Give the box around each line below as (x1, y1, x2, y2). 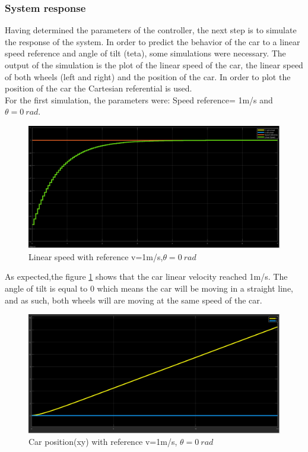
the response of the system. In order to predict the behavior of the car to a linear (5, 35, 300, 48)
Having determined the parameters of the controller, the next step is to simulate (5, 24, 297, 36)
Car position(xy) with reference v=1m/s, (28, 435, 177, 448)
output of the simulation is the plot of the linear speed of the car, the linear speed (5, 59, 303, 71)
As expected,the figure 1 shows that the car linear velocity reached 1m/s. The (5, 270, 288, 283)
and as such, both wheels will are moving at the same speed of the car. (5, 293, 262, 306)
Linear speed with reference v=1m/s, (28, 250, 163, 263)
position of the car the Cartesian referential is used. (5, 82, 192, 94)
